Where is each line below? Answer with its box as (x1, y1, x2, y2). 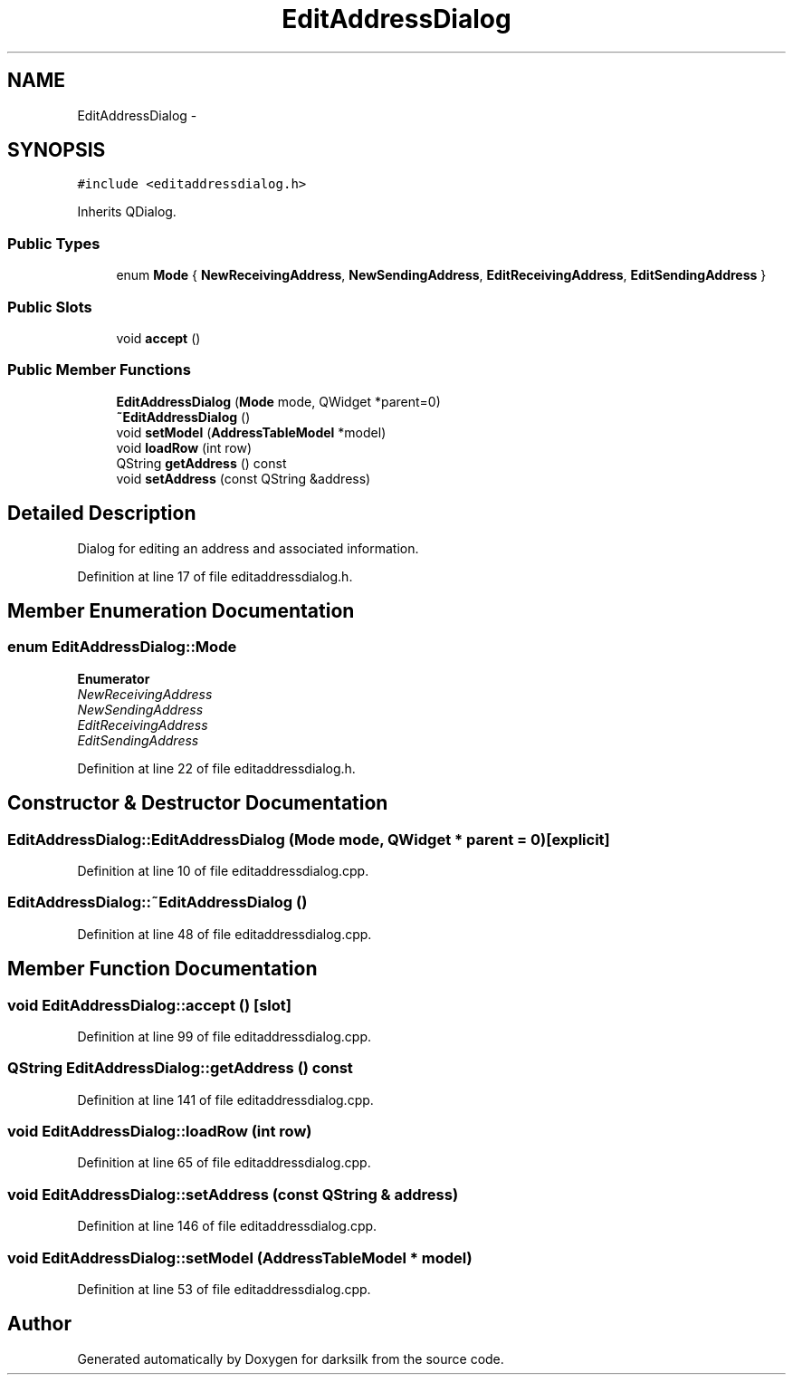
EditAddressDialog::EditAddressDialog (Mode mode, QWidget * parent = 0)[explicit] (7, 830, 610, 849)
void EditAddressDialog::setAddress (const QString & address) (7, 1185, 459, 1204)
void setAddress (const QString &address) (116, 470, 371, 486)
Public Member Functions (7, 360, 191, 379)
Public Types (7, 234, 100, 253)
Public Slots (7, 297, 92, 316)
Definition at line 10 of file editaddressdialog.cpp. (77, 862, 369, 878)
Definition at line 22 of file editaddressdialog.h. (77, 760, 356, 776)
